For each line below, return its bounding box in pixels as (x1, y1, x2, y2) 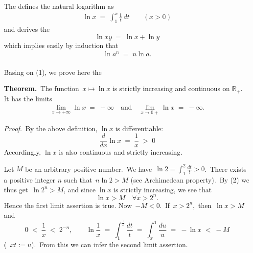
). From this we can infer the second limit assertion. (31, 239, 188, 250)
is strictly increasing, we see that (114, 184, 212, 194)
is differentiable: (115, 123, 163, 133)
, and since (63, 184, 96, 194)
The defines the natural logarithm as (4, 1, 114, 11)
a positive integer (4, 175, 56, 185)
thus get (4, 184, 28, 194)
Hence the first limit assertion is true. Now (4, 200, 132, 210)
